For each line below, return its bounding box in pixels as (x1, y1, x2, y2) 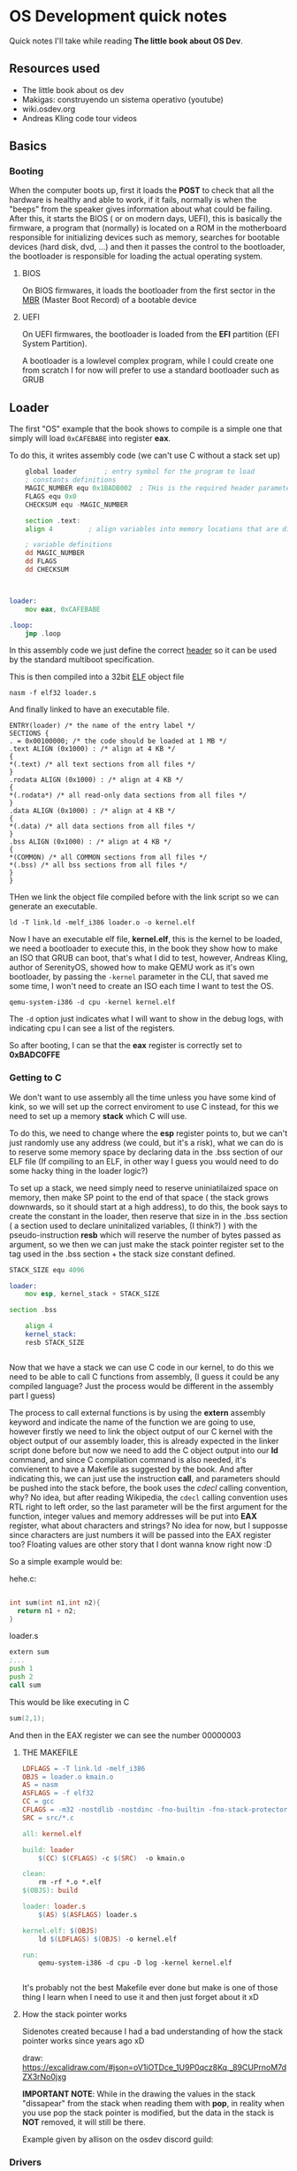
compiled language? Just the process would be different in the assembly (9, 1380, 274, 1391)
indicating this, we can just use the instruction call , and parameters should (9, 1472, 280, 1484)
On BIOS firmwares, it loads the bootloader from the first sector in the (21, 285, 276, 296)
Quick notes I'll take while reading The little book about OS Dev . (9, 35, 243, 46)
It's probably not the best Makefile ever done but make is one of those (21, 1982, 278, 1993)
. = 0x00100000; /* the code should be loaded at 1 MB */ (9, 737, 227, 746)
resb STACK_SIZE (25, 1338, 86, 1347)
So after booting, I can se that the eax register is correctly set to (9, 1040, 243, 1051)
